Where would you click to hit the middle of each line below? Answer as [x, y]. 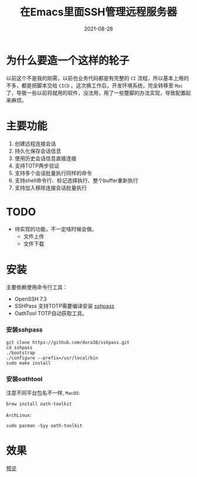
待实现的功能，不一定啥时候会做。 [56, 229]
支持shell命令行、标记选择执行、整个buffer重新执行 [77, 180]
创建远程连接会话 [35, 143]
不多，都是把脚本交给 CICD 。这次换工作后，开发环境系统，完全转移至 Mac [94, 85]
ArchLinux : [19, 415]
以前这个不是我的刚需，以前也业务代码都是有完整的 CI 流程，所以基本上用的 [98, 78]
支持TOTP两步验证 [37, 165]
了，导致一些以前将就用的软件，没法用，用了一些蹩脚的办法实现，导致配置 [96, 92]
